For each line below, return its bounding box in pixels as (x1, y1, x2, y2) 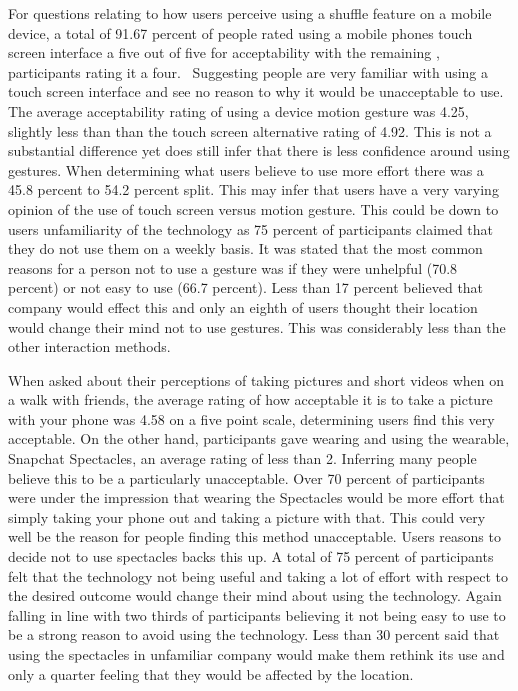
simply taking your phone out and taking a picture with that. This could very (8, 506, 486, 527)
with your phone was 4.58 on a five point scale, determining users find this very (8, 408, 495, 429)
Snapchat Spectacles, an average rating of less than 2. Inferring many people (8, 448, 477, 469)
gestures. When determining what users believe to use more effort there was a (8, 159, 484, 180)
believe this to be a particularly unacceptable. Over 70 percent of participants (8, 467, 485, 488)
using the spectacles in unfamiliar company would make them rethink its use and (8, 644, 505, 664)
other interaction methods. (8, 336, 171, 357)
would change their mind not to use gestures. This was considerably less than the (8, 316, 506, 337)
